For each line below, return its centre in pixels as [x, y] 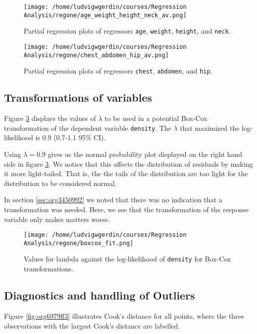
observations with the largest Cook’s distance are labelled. [92, 325]
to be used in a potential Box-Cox [156, 118]
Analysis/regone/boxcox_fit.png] [79, 243]
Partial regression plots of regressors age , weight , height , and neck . [127, 31]
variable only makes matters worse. [57, 219]
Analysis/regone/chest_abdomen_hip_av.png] [96, 55]
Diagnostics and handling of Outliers [100, 295]
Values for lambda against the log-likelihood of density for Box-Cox [128, 259]
